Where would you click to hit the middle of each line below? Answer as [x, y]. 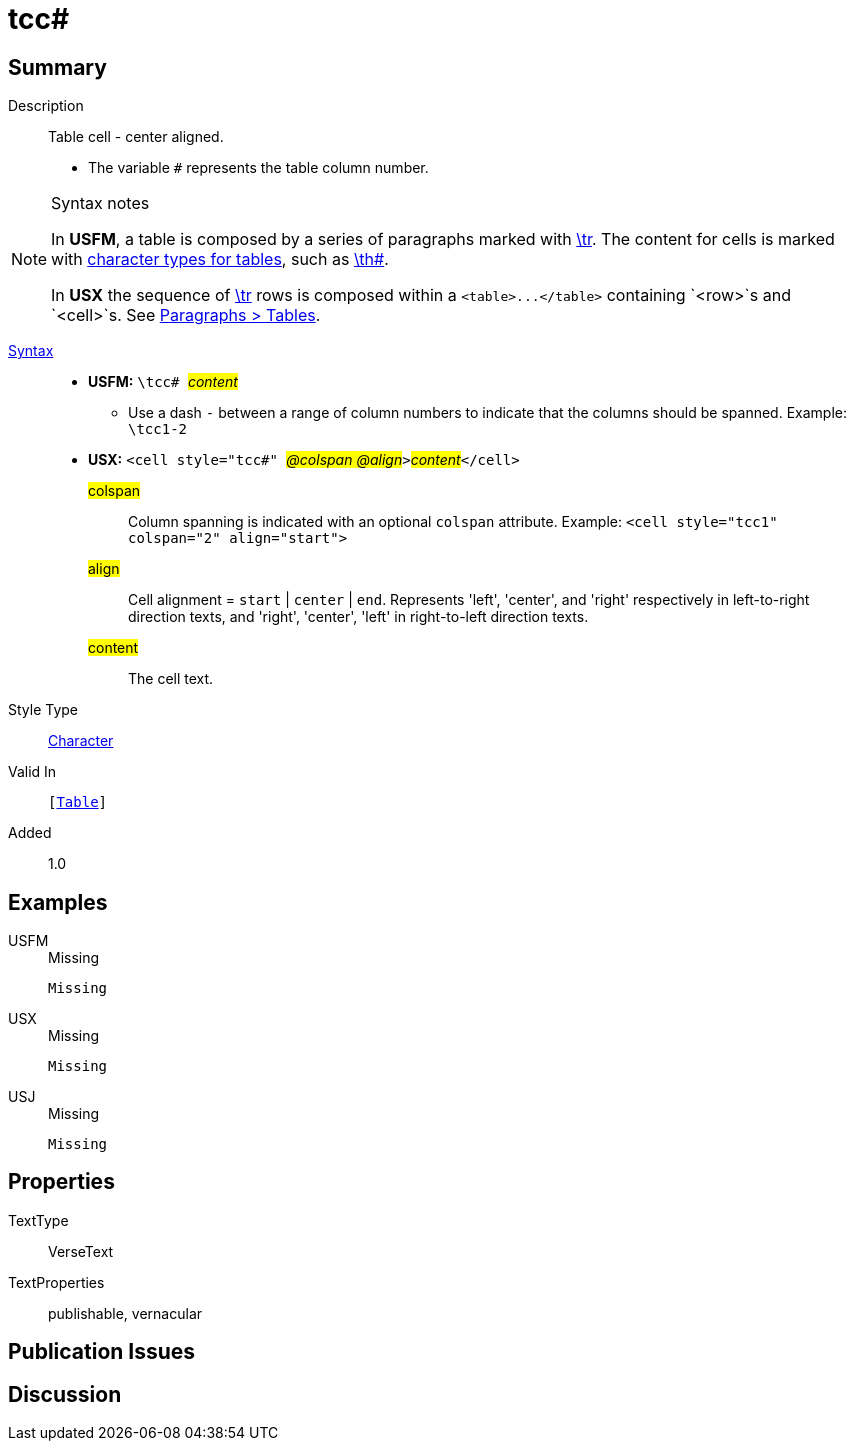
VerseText [81, 1251]
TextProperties [56, 1282]
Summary [57, 67]
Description [46, 106]
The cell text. [171, 679]
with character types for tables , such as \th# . [220, 259]
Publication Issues [102, 1352]
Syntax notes [100, 203]
